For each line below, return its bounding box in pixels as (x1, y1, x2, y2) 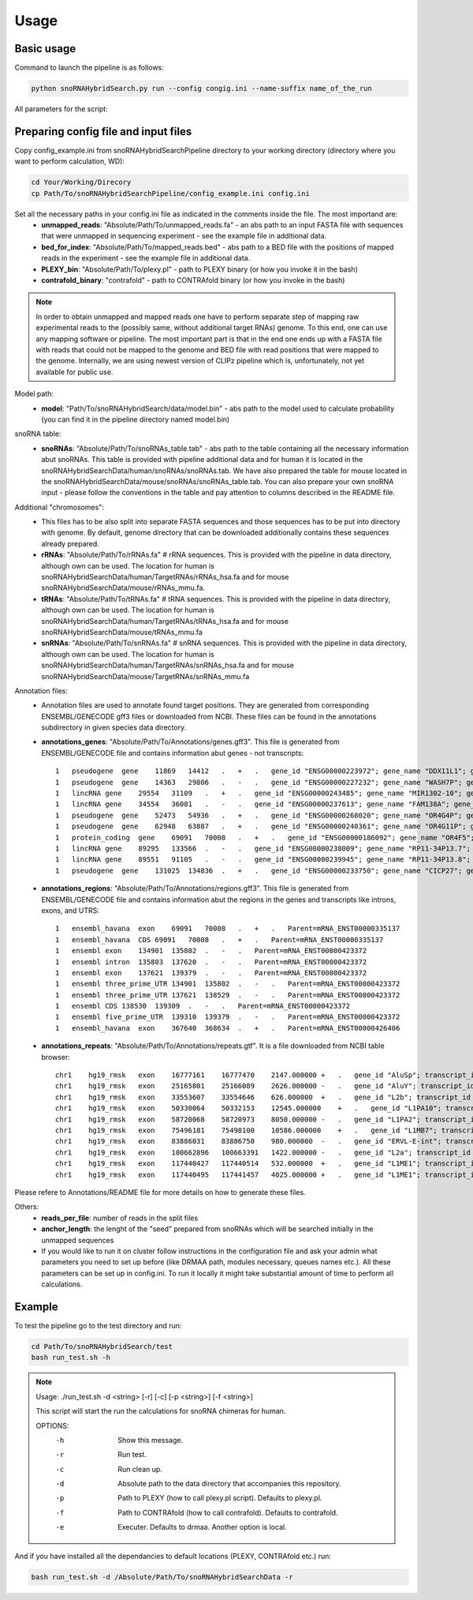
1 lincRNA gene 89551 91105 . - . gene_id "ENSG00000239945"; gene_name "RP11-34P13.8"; (55, 855, 471, 864)
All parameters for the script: (14, 104, 108, 114)
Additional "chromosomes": (14, 502, 104, 512)
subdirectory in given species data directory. (41, 723, 187, 732)
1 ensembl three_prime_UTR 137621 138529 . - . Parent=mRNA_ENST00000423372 (55, 990, 400, 999)
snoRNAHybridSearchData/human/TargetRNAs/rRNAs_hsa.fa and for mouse (41, 573, 289, 582)
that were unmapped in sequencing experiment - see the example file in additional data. (41, 231, 327, 241)
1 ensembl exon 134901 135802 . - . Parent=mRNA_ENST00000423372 (55, 946, 367, 956)
